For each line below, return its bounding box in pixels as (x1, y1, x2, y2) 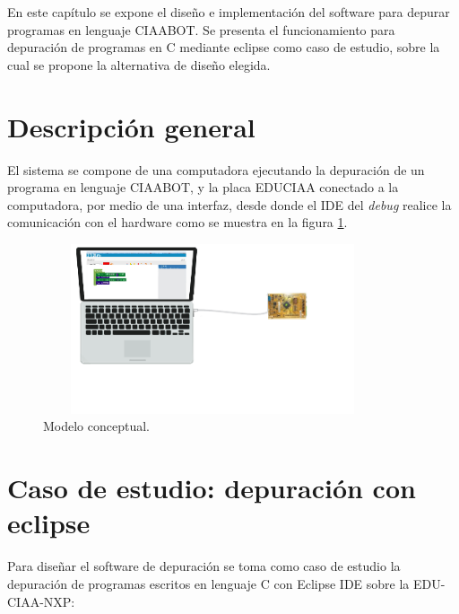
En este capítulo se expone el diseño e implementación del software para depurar (7, 3, 450, 21)
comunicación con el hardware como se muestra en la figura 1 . (7, 213, 348, 232)
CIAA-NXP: (7, 592, 75, 610)
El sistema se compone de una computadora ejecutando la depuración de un (7, 160, 425, 179)
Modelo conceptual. (43, 417, 151, 435)
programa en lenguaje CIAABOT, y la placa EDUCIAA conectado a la (7, 178, 399, 197)
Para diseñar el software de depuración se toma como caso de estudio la (7, 557, 401, 575)
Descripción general (7, 108, 255, 145)
